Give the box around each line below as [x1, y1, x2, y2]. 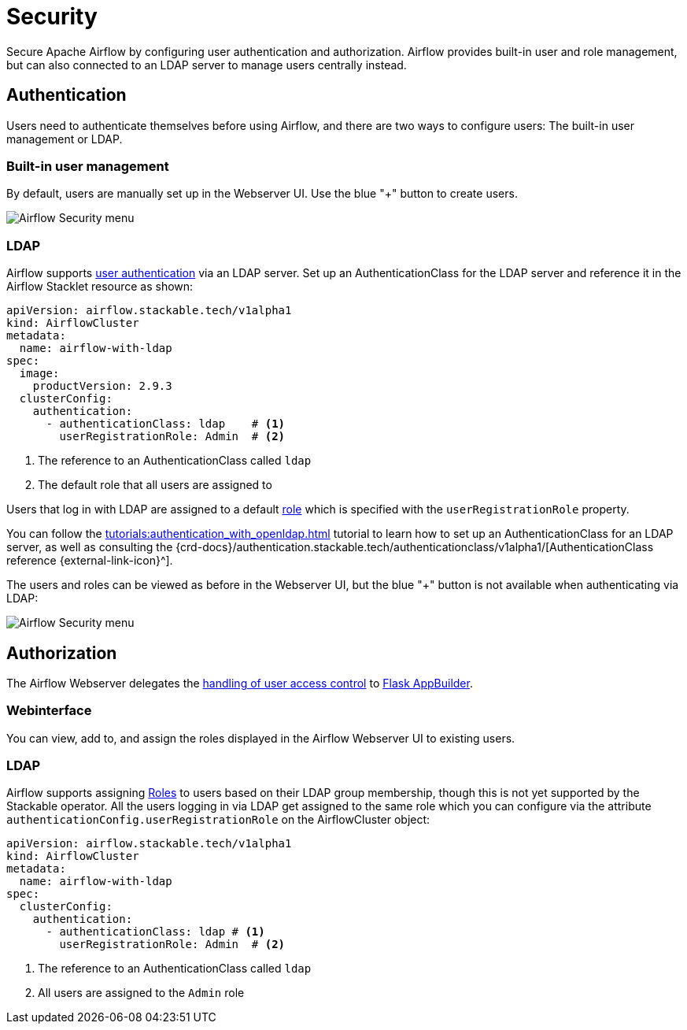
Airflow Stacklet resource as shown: [6, 280, 194, 294]
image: [19, 367, 60, 380]
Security [6, 3, 98, 30]
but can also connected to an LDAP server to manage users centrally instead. [6, 57, 407, 72]
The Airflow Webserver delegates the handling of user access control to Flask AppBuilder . [6, 676, 473, 690]
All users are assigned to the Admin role [38, 986, 245, 1000]
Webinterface [6, 702, 92, 719]
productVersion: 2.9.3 [32, 380, 172, 393]
